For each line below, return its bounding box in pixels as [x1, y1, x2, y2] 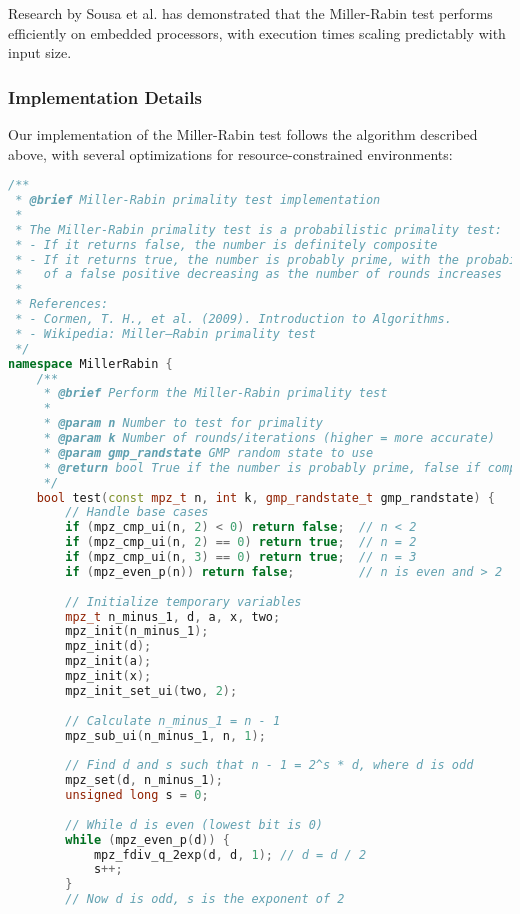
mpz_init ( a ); [65, 654, 152, 669]
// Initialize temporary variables [65, 594, 302, 609]
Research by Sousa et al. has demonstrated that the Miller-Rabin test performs [8, 3, 493, 23]
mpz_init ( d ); [65, 639, 152, 654]
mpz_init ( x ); [65, 669, 152, 684]
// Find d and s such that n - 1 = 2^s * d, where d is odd [65, 758, 474, 773]
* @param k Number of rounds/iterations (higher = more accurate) [43, 431, 495, 446]
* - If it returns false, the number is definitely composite [15, 237, 438, 252]
